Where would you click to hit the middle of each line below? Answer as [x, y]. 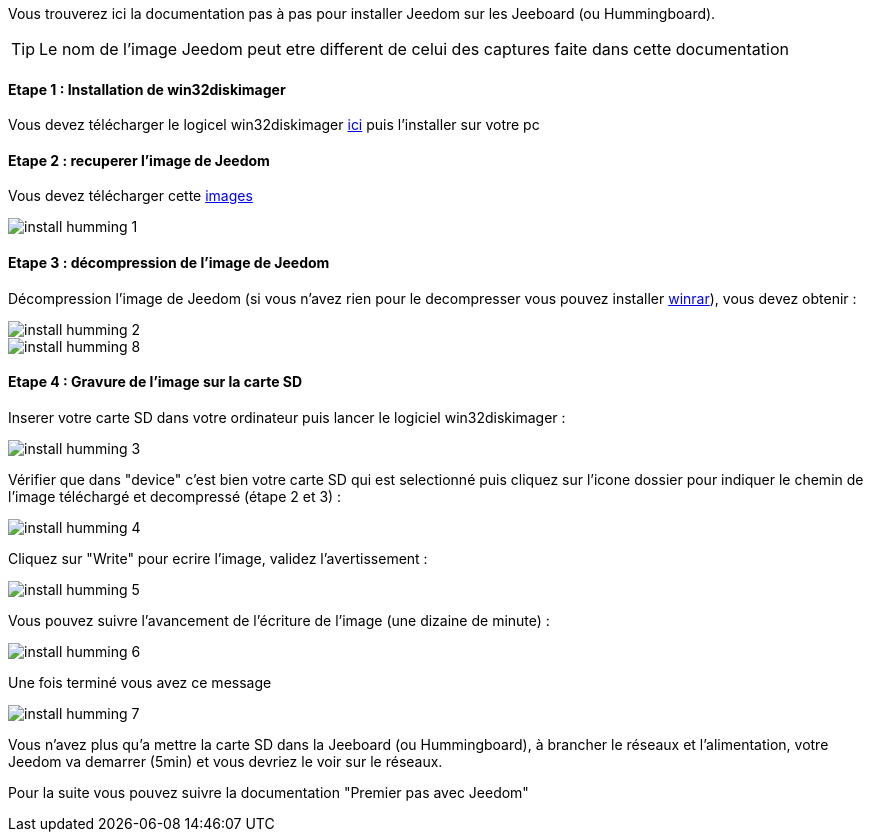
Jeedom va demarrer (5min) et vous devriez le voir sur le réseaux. [225, 761]
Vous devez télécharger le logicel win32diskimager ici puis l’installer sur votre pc [274, 125]
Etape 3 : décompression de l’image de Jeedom [169, 263]
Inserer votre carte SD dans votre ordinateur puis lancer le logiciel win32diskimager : [287, 417]
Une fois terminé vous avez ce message [140, 682]
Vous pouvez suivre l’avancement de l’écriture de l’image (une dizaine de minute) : [279, 620]
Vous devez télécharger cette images [130, 196]
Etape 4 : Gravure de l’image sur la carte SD [155, 382]
